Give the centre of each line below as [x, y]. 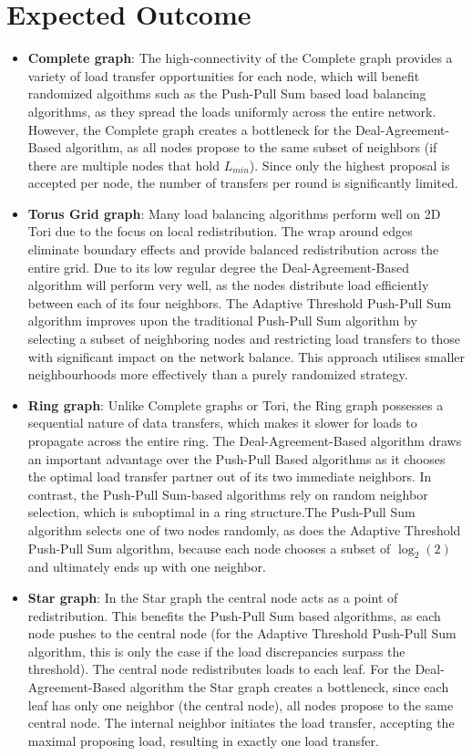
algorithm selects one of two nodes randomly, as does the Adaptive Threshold [244, 529]
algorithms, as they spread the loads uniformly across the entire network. [232, 111]
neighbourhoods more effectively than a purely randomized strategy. [218, 374]
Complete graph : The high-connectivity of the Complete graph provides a [240, 58]
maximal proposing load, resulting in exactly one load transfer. [203, 740]
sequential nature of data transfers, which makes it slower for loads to [222, 423]
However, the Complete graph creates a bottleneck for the [190, 129]
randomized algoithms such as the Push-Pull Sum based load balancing [227, 93]
